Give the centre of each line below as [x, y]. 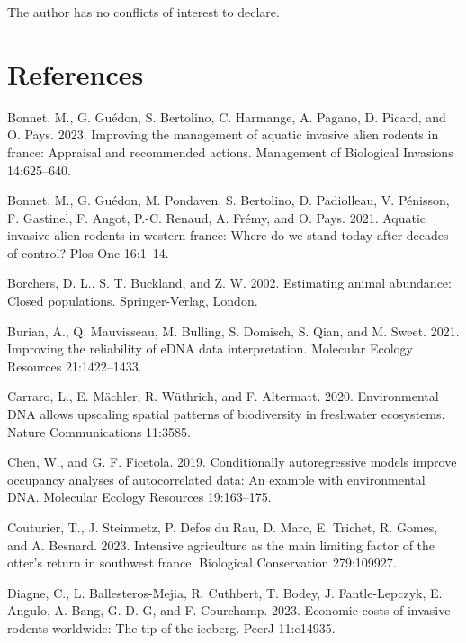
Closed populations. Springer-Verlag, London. [133, 301]
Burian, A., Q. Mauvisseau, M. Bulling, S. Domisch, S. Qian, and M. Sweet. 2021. [233, 330]
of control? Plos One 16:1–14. [88, 252]
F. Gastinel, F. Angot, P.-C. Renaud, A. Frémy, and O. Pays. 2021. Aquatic [217, 217]
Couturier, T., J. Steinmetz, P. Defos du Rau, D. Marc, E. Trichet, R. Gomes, [223, 527]
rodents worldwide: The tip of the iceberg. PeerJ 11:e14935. [171, 627]
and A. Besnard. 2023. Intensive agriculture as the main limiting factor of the [221, 545]
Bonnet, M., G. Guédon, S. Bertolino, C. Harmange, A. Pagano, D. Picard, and [227, 116]
